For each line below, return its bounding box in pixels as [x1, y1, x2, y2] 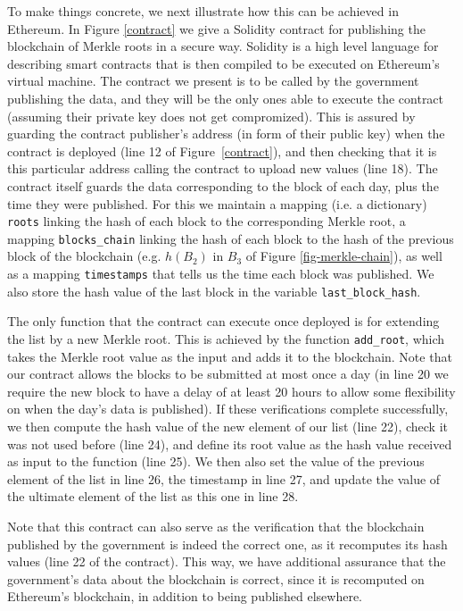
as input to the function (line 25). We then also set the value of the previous [7, 452, 425, 471]
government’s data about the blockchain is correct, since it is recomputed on [7, 569, 425, 588]
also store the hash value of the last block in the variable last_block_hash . [7, 281, 421, 300]
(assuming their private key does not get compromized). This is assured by [7, 106, 416, 125]
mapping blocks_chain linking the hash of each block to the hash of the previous [7, 229, 454, 247]
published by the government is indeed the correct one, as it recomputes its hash [7, 534, 448, 553]
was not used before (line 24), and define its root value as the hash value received [7, 434, 452, 453]
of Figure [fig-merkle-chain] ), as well [245, 247, 442, 265]
